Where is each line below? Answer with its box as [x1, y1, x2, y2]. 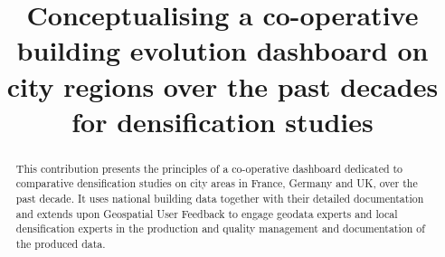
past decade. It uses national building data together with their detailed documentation [15, 191, 424, 206]
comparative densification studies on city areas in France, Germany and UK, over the [15, 176, 418, 191]
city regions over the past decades [6, 67, 439, 104]
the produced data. [15, 236, 106, 252]
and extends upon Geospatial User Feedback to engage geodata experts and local [15, 205, 398, 221]
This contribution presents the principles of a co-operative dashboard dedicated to [15, 160, 403, 176]
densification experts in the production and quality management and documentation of [15, 221, 425, 236]
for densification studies [71, 102, 374, 139]
